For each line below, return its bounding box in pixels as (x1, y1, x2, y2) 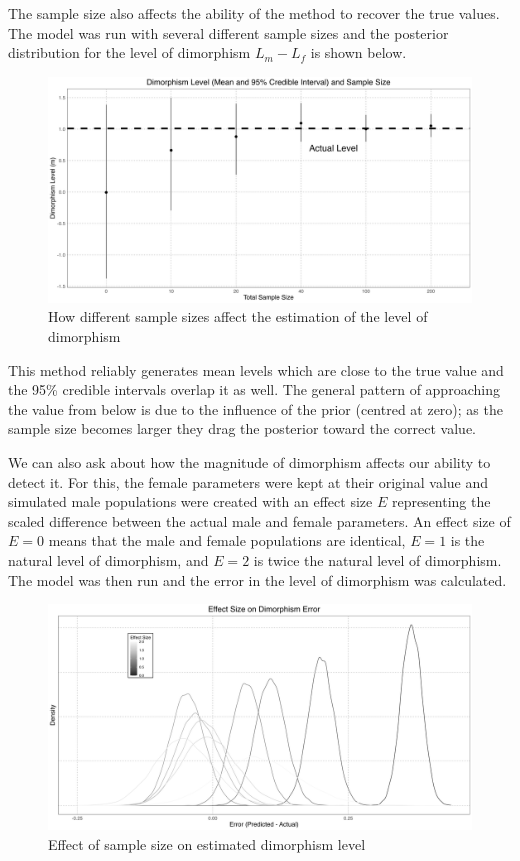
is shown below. (310, 42, 407, 63)
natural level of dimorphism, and (8, 549, 209, 570)
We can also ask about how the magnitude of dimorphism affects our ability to (8, 452, 491, 473)
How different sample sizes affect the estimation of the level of (48, 306, 428, 327)
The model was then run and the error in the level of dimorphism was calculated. (8, 569, 507, 590)
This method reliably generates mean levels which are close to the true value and (8, 359, 504, 380)
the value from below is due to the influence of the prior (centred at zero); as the (8, 398, 503, 419)
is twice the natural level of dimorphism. (253, 549, 502, 570)
